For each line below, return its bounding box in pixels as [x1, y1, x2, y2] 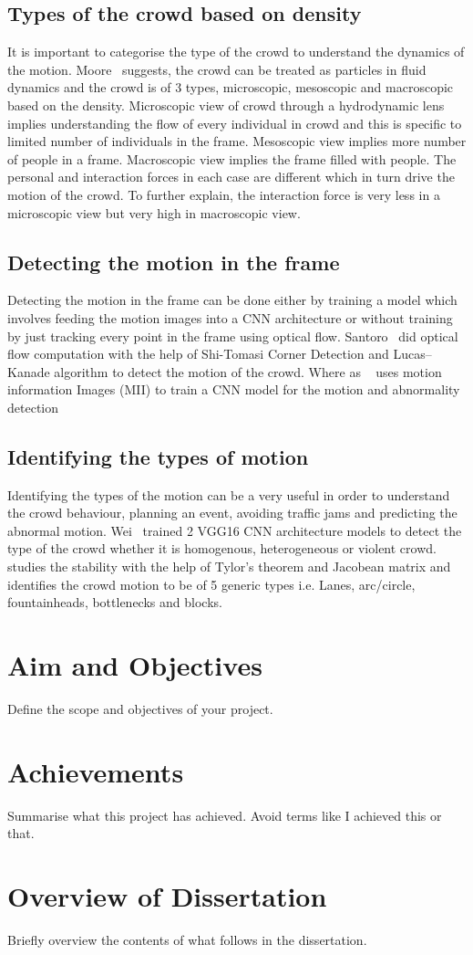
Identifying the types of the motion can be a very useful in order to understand [7, 485, 450, 504]
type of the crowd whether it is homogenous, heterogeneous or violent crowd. [7, 539, 437, 558]
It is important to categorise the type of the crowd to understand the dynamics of [7, 42, 465, 61]
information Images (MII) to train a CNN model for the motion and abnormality [7, 380, 460, 399]
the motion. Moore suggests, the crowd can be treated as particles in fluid [7, 59, 427, 79]
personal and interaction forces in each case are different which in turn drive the [7, 167, 455, 186]
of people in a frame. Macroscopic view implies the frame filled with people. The [7, 149, 457, 168]
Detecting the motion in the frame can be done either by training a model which [7, 290, 458, 310]
